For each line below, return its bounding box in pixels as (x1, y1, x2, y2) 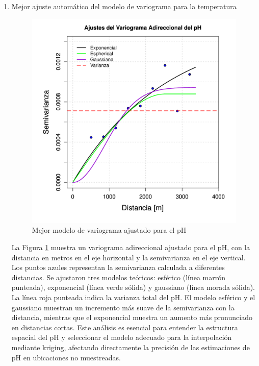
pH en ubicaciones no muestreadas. (11, 352, 121, 362)
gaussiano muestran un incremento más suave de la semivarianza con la (11, 302, 235, 312)
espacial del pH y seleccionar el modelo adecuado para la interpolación (11, 332, 232, 343)
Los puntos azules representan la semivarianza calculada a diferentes (11, 262, 225, 273)
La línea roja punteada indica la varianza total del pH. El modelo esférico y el (11, 291, 255, 302)
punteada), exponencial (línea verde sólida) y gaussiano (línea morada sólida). (11, 282, 255, 292)
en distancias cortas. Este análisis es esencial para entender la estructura (11, 322, 238, 332)
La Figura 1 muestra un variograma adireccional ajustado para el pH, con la (11, 241, 250, 252)
